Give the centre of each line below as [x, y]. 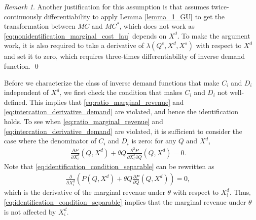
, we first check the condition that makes [121, 92]
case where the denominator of [50, 141]
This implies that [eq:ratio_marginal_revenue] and [107, 102]
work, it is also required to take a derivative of [74, 45]
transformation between [40, 26]
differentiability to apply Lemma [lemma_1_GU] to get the [134, 16]
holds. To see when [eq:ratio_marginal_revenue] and [84, 121]
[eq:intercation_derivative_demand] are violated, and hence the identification [121, 111]
